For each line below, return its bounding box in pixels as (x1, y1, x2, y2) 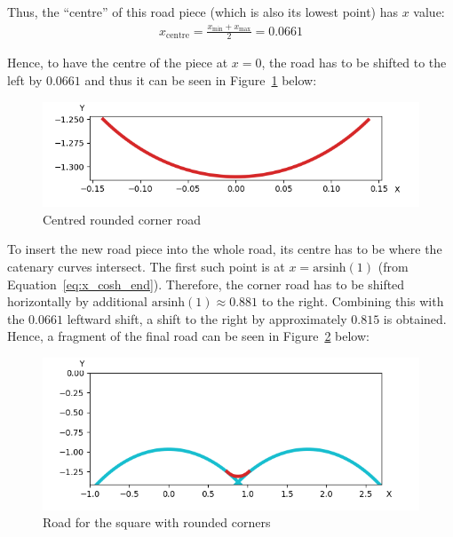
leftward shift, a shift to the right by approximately (67, 309, 347, 328)
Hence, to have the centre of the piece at (7, 53, 228, 72)
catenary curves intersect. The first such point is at (7, 257, 285, 275)
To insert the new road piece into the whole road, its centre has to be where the (7, 240, 442, 258)
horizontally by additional (7, 292, 147, 311)
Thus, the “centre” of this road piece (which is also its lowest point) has (7, 3, 399, 20)
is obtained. (383, 309, 447, 328)
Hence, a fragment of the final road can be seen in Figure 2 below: (7, 327, 370, 345)
